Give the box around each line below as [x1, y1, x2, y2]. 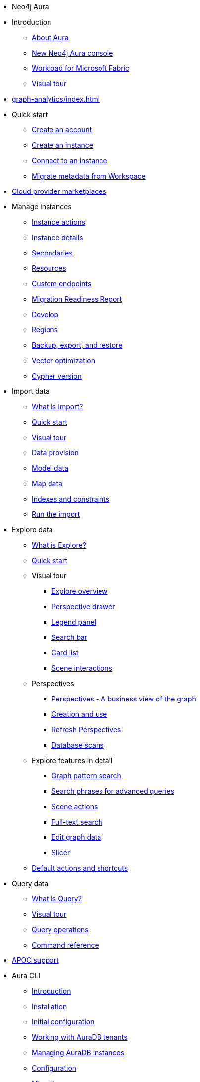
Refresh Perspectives [51, 725, 121, 734]
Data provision [32, 448, 79, 457]
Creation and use [51, 710, 107, 718]
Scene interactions [51, 664, 112, 672]
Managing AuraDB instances [32, 1048, 125, 1057]
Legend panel [51, 618, 97, 626]
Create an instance [32, 141, 94, 149]
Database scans [51, 741, 104, 749]
